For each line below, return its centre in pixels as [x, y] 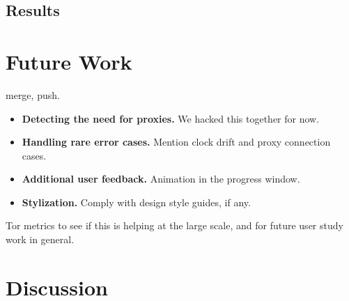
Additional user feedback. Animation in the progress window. [161, 179]
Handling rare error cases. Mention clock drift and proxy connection [176, 142]
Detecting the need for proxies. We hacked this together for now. [171, 118]
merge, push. [33, 94]
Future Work [69, 61]
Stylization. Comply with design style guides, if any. [136, 202]
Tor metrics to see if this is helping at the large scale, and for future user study [174, 225]
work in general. [40, 239]
